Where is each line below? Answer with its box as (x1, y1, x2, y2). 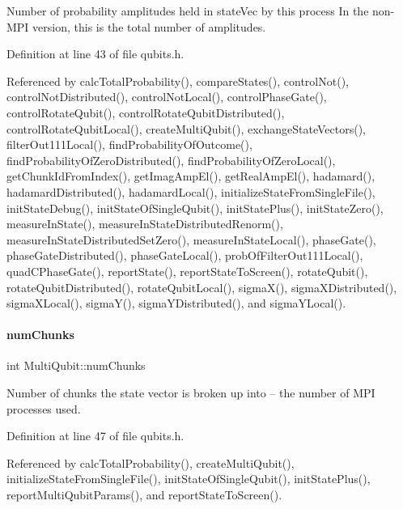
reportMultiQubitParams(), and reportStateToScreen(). (6, 486, 282, 503)
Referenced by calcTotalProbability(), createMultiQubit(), (6, 454, 295, 471)
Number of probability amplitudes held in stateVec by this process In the (6, 2, 369, 19)
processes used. (6, 400, 81, 417)
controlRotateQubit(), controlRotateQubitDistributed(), (6, 104, 285, 121)
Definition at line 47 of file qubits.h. (6, 427, 185, 444)
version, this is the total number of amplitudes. (32, 18, 266, 35)
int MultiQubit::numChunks (6, 357, 146, 374)
